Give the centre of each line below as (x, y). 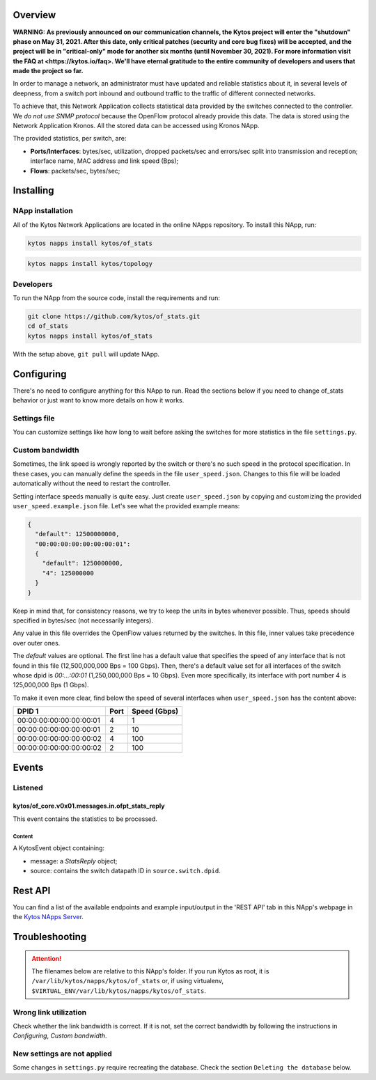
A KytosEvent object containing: (58, 848)
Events (28, 767)
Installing (34, 190)
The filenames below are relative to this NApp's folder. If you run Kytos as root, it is (150, 971)
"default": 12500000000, (77, 534)
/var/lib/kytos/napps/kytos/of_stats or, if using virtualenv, (128, 981)
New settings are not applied (62, 1054)
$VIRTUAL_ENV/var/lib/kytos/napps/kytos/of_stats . (119, 991)
